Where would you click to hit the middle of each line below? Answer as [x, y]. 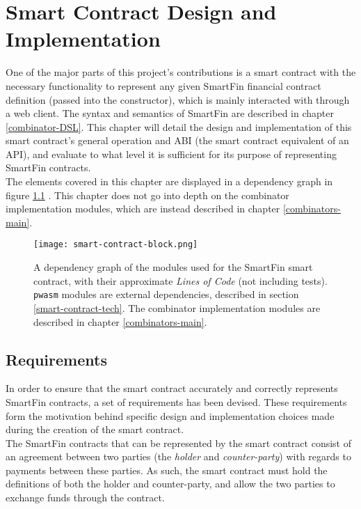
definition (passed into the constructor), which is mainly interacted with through [178, 99]
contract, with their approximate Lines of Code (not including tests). [180, 280]
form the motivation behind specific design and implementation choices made [170, 415]
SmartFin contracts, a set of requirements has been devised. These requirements [176, 401]
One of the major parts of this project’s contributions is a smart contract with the [181, 72]
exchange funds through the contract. [85, 498]
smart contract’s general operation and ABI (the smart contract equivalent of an [177, 140]
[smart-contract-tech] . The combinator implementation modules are [177, 307]
